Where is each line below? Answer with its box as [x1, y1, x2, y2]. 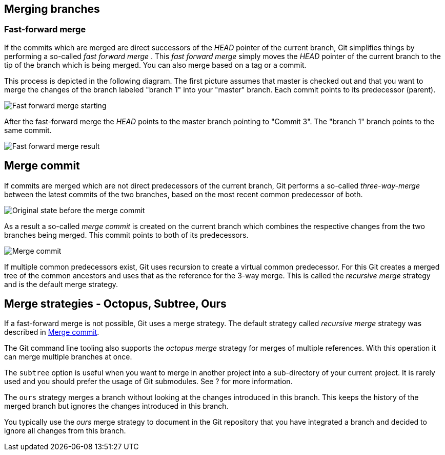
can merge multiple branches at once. [4, 352, 132, 362]
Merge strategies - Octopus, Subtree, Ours [4, 297, 227, 311]
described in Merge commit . [4, 328, 99, 337]
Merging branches [4, 3, 100, 15]
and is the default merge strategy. [4, 279, 118, 289]
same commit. [4, 125, 52, 135]
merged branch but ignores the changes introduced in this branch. [4, 402, 229, 411]
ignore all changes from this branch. [4, 426, 126, 435]
